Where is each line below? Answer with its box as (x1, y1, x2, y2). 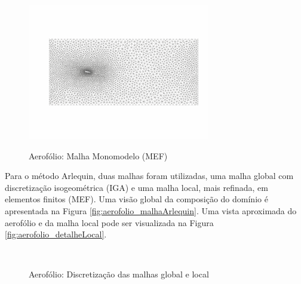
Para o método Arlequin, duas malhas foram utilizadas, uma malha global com (5, 169, 294, 182)
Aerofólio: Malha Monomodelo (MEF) (29, 149, 168, 162)
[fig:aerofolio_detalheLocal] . (5, 228, 107, 240)
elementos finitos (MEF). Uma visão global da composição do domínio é (5, 193, 268, 205)
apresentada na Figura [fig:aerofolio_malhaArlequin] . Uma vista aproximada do (5, 204, 297, 217)
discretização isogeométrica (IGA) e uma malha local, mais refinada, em (5, 181, 268, 193)
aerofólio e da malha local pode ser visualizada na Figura (5, 216, 214, 229)
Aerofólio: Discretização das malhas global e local (29, 268, 209, 280)
